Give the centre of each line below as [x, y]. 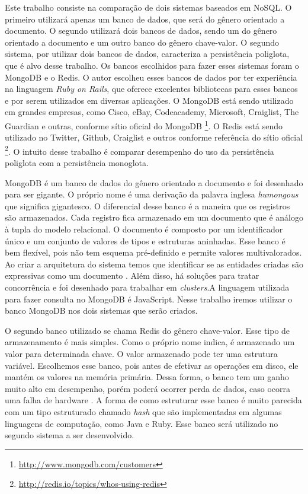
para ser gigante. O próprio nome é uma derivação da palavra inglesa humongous [152, 194]
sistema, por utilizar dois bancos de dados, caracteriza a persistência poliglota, [147, 54]
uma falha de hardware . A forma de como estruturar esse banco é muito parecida [153, 400]
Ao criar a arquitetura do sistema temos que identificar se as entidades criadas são [154, 264]
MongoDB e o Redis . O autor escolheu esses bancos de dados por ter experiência [151, 77]
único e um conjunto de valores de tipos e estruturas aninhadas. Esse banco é [145, 240]
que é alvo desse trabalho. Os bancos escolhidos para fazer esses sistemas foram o [152, 65]
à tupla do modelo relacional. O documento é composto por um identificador [144, 229]
